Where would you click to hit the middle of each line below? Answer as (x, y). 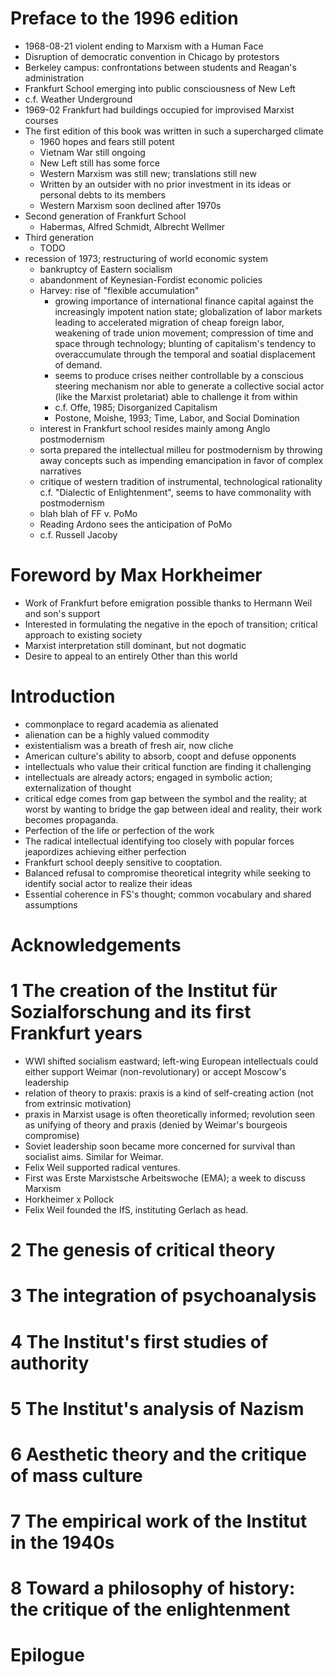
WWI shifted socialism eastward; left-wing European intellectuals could (171, 1061)
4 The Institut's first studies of (139, 1341)
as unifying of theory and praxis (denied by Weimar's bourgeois (156, 1124)
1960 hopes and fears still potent (107, 141)
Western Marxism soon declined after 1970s (130, 205)
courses (41, 120)
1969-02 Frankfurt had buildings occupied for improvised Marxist (159, 109)
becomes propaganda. (71, 819)
